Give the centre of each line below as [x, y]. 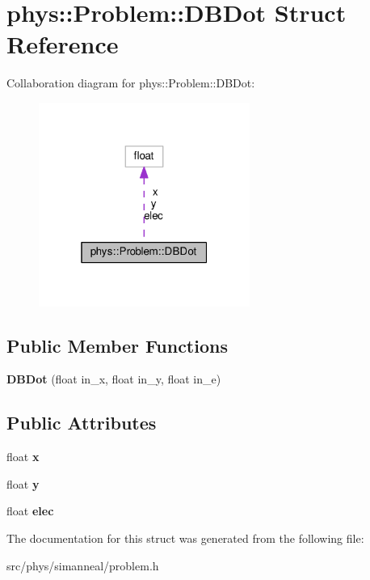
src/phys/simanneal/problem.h [83, 565]
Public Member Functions [117, 345]
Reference [63, 44]
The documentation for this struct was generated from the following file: [185, 538]
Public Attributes [82, 423]
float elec [30, 511]
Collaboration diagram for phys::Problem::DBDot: [131, 83]
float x [23, 457]
